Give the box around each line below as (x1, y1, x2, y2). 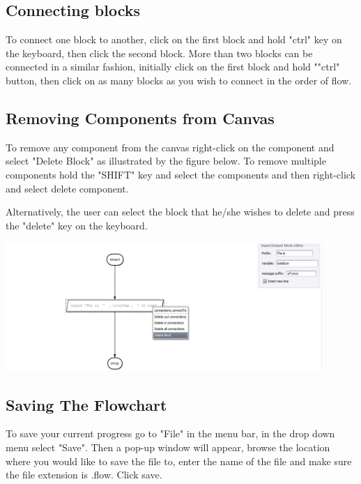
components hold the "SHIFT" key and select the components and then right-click (6, 167, 356, 181)
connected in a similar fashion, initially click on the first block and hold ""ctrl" (6, 59, 340, 74)
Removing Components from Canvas (6, 107, 275, 128)
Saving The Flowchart (6, 393, 167, 415)
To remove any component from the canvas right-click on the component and (6, 139, 335, 154)
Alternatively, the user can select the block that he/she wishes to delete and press (6, 204, 355, 219)
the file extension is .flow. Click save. (6, 467, 162, 482)
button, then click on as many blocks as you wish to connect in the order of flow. (6, 73, 352, 87)
